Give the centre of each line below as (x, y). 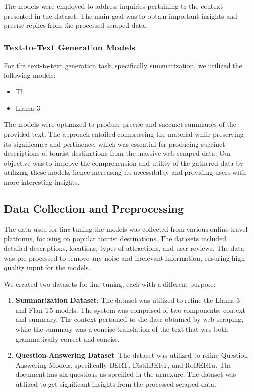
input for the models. (59, 267)
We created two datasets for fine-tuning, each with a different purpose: (110, 283)
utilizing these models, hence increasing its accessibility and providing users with (125, 172)
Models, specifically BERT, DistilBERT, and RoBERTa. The (140, 364)
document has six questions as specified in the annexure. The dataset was (126, 374)
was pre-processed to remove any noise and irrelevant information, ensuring (117, 257)
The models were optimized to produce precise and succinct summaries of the (120, 124)
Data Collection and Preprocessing (94, 208)
